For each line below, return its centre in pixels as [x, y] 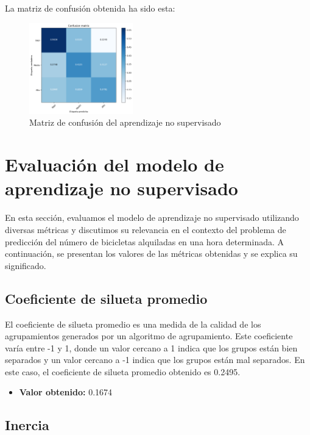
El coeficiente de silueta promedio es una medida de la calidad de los [133, 324]
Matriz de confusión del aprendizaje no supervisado [125, 122]
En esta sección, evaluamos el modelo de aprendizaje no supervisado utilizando [152, 217]
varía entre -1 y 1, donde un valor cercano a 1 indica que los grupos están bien [151, 347]
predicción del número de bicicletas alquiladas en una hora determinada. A [145, 241]
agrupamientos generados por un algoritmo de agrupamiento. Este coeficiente [149, 336]
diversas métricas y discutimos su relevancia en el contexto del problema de [146, 229]
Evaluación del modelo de [114, 164]
